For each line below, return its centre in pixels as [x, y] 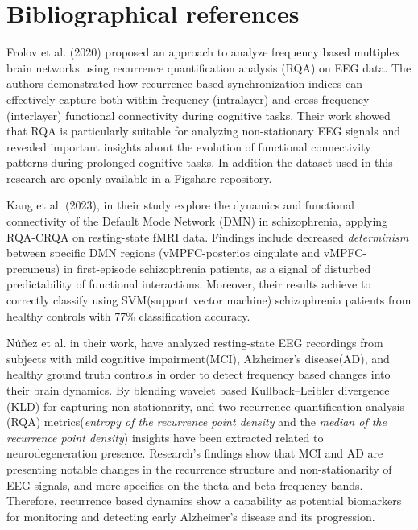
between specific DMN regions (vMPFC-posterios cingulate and [163, 253]
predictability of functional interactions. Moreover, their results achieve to [189, 284]
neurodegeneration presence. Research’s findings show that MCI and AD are [195, 453]
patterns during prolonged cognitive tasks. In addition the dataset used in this [200, 162]
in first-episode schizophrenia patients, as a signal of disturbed [217, 268]
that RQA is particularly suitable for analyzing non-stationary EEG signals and [203, 131]
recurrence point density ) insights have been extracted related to [165, 437]
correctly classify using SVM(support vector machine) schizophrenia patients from [209, 300]
